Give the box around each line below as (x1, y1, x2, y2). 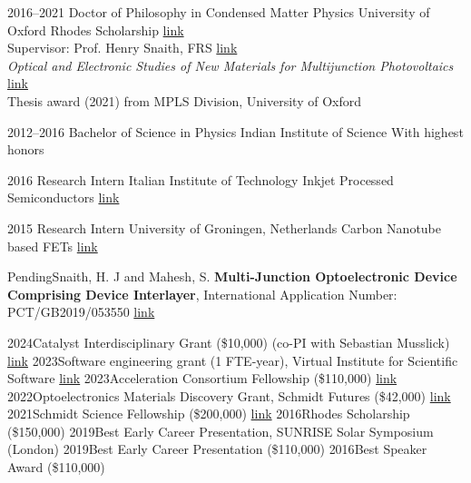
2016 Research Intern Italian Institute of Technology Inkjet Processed (7, 170, 394, 189)
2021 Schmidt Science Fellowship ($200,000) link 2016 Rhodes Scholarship (7, 404, 410, 423)
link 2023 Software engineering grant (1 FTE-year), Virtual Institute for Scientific (7, 350, 458, 370)
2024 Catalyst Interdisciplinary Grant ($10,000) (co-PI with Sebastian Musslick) (7, 332, 450, 351)
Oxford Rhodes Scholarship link (7, 20, 184, 39)
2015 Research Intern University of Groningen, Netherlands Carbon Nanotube (7, 218, 441, 237)
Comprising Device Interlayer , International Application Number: (7, 284, 397, 303)
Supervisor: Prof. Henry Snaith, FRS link (7, 38, 238, 57)
